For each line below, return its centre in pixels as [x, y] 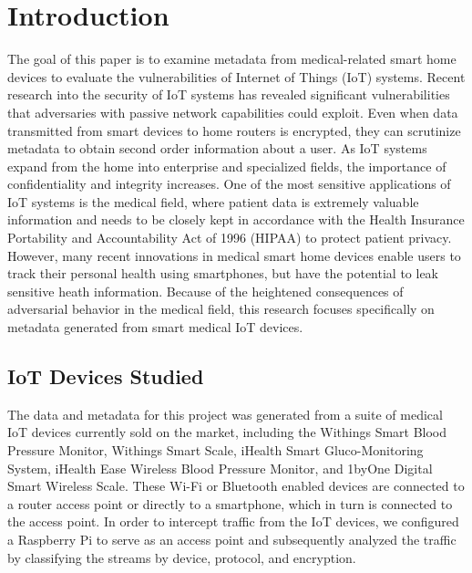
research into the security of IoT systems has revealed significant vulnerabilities [229, 94]
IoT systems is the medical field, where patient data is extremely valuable [213, 201]
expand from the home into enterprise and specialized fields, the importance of [227, 166]
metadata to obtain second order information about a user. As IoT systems [217, 148]
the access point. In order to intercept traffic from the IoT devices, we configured [233, 521]
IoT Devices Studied [106, 376]
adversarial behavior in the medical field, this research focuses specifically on [221, 309]
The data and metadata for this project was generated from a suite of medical [225, 414]
